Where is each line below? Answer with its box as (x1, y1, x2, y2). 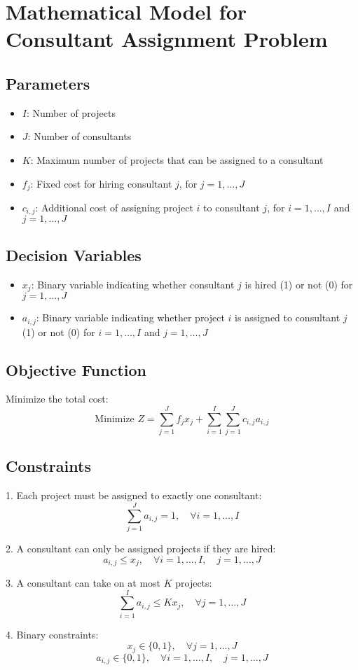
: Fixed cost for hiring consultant (30, 176, 172, 190)
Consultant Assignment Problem (6, 25, 328, 53)
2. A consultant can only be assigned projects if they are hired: (6, 541, 276, 555)
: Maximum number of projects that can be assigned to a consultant (30, 152, 324, 167)
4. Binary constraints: (6, 627, 99, 641)
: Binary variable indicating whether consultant (31, 277, 235, 291)
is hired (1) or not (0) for (245, 277, 353, 291)
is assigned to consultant (235, 310, 340, 325)
